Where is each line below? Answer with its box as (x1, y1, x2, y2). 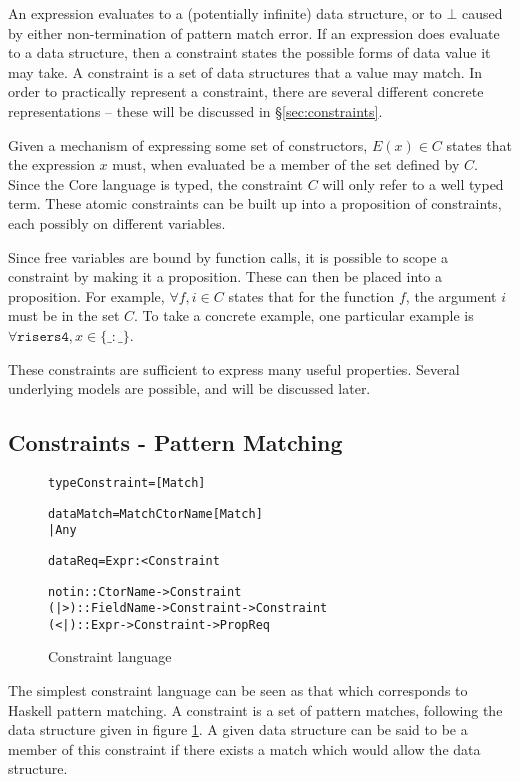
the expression (8, 154, 95, 175)
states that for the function (228, 285, 395, 306)
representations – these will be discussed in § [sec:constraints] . (8, 100, 383, 121)
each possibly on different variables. (8, 212, 226, 233)
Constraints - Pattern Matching (8, 427, 343, 458)
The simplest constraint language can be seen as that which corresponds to (8, 680, 468, 701)
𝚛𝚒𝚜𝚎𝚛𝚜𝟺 (17, 329, 69, 344)
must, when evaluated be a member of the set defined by (112, 154, 460, 175)
